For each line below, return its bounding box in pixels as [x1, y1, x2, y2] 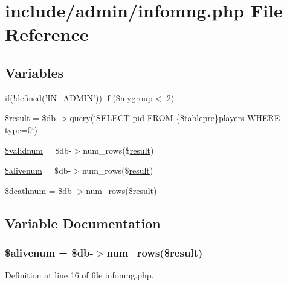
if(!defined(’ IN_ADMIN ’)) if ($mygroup [5, 91, 153, 104]
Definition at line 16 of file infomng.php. [5, 269, 154, 281]
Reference [5, 22, 89, 46]
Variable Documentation [5, 213, 161, 232]
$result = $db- [5, 111, 59, 124]
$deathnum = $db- [5, 184, 75, 196]
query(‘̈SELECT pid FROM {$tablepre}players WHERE [69, 111, 280, 124]
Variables [5, 63, 64, 81]
